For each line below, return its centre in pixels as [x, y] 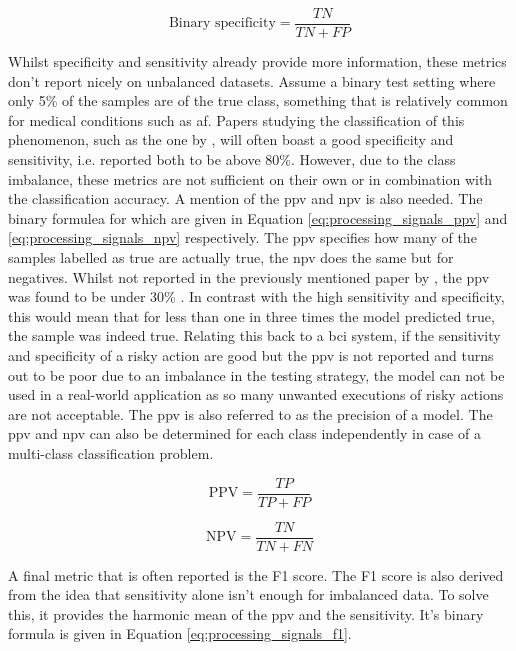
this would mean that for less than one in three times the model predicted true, [251, 315]
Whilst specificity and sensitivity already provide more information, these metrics [257, 61]
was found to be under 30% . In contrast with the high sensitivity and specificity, [256, 296]
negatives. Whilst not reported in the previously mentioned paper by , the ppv [249, 276]
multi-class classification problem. [111, 452]
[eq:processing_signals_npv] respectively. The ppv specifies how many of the [242, 237]
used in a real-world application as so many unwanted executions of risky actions [256, 394]
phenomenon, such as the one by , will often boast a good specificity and [231, 139]
